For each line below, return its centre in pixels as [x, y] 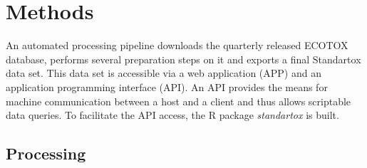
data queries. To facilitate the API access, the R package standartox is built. [172, 115]
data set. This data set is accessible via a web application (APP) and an [164, 73]
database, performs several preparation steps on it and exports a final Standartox [183, 59]
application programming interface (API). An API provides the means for [167, 86]
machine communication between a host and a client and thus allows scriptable [179, 101]
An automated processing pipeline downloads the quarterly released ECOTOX [177, 45]
